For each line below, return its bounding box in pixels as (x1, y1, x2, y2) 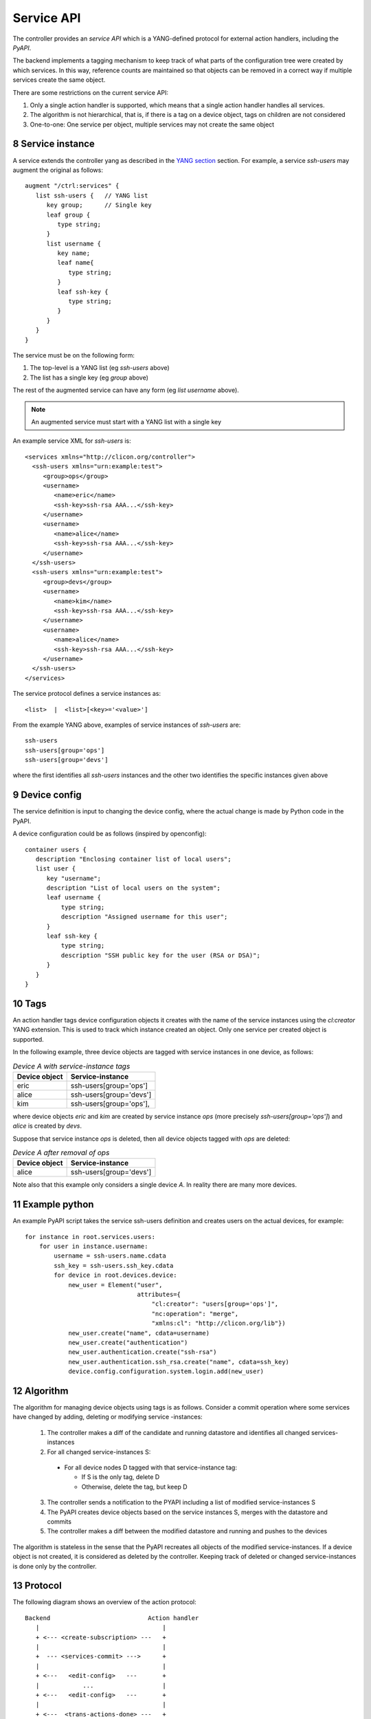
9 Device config (12, 789, 82, 801)
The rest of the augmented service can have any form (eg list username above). (12, 386, 240, 395)
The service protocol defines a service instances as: (12, 690, 161, 698)
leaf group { (46, 210, 91, 219)
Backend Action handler (25, 1614, 199, 1622)
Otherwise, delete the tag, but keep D (81, 1482, 188, 1491)
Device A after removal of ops (12, 1148, 110, 1158)
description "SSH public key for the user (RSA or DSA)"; (60, 951, 260, 959)
